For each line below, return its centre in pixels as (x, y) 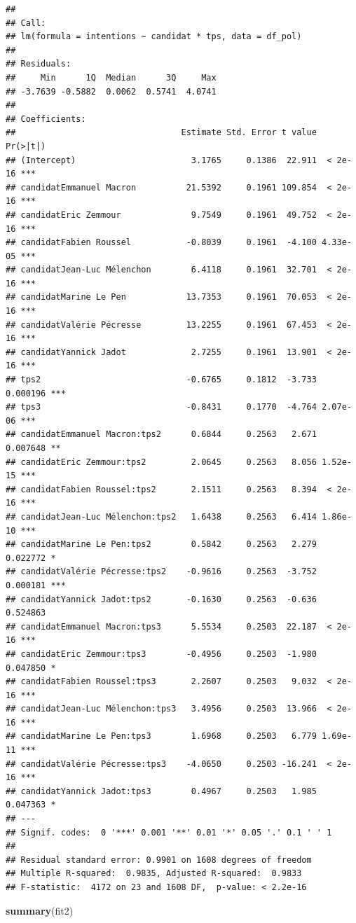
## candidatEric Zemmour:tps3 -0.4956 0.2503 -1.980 (161, 654)
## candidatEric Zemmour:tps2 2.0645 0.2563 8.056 (161, 462)
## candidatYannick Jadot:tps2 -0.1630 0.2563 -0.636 (161, 599)
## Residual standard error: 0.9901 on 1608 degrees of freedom (159, 860)
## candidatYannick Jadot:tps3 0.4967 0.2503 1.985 (161, 791)
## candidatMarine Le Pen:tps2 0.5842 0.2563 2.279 (161, 544)
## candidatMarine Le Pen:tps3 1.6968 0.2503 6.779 (161, 736)
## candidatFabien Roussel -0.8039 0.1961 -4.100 (161, 243)
